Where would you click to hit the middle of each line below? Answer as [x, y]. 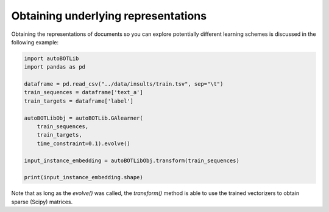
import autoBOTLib [51, 58]
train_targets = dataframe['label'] [79, 101]
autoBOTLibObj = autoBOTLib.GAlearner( [83, 118]
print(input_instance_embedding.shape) [83, 177]
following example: [35, 42]
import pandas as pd [55, 67]
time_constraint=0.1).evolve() [83, 143]
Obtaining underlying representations [109, 16]
